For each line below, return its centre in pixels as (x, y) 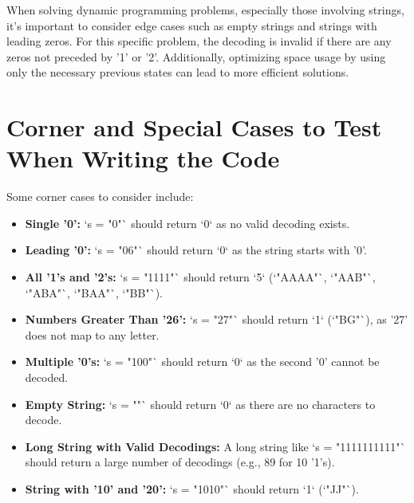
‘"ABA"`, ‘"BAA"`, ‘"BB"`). (94, 292)
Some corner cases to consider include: (100, 196)
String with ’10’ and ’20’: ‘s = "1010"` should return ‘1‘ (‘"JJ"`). (192, 489)
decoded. (47, 377)
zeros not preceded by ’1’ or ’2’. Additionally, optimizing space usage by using (196, 56)
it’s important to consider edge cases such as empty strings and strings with (192, 25)
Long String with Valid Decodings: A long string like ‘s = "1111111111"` (215, 446)
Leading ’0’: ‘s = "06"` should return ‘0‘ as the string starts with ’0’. (196, 250)
